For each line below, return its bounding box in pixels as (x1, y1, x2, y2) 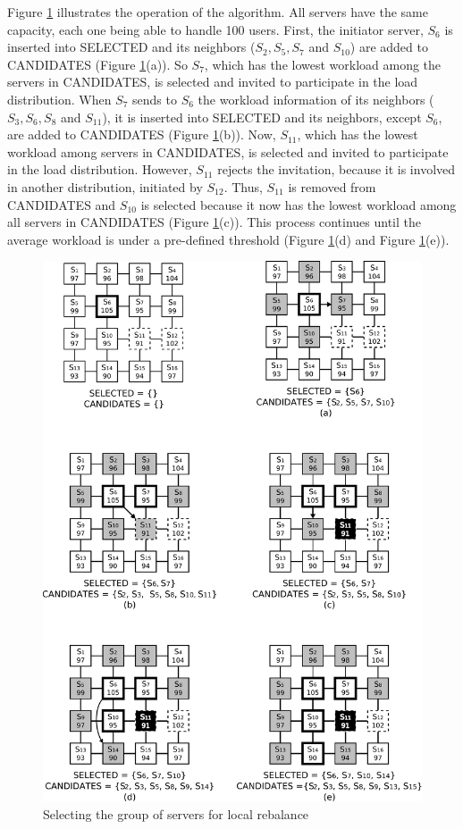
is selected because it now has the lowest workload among (140, 195, 457, 214)
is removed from (288, 177, 376, 196)
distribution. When (7, 89, 112, 108)
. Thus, (223, 177, 263, 196)
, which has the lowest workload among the (204, 54, 442, 73)
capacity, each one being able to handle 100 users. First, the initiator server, (7, 20, 424, 38)
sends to (132, 89, 177, 108)
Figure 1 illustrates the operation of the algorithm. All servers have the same (7, 3, 428, 21)
